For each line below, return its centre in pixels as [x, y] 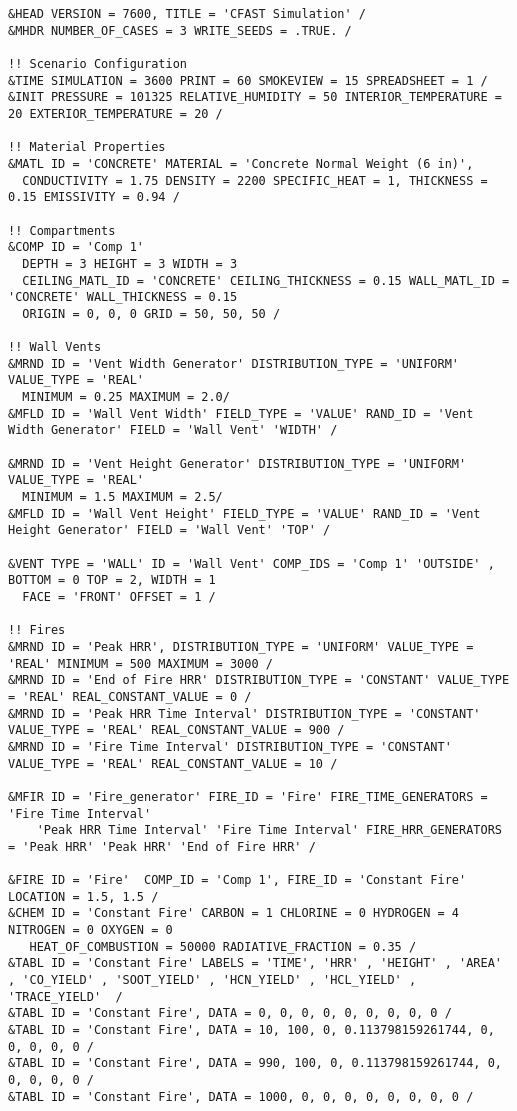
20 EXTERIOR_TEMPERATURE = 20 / [115, 113]
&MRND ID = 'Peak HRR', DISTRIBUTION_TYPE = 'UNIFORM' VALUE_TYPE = [241, 646]
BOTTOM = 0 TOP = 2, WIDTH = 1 [112, 580]
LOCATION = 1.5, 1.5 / [83, 896]
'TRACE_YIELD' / [65, 996]
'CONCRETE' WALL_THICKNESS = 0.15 [123, 297]
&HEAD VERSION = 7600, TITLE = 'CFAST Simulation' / [187, 14]
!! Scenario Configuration [97, 63]
